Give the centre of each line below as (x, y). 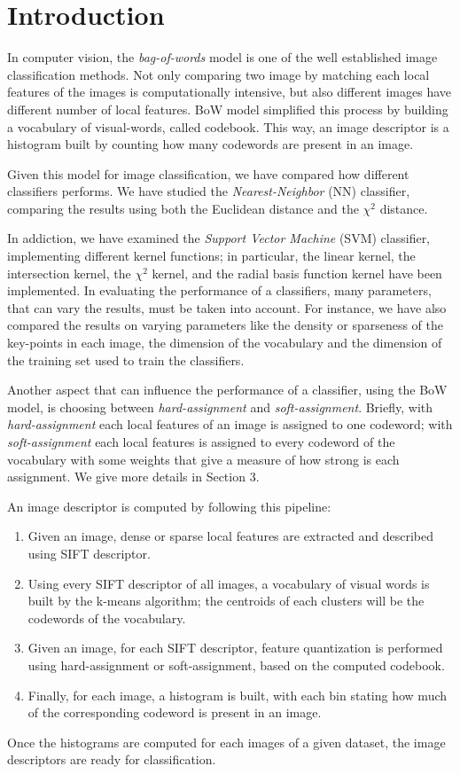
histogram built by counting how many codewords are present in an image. (211, 144)
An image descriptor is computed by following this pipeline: (169, 506)
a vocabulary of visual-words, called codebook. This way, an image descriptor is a (228, 126)
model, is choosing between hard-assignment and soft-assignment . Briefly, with (220, 407)
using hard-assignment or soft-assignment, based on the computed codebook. (236, 665)
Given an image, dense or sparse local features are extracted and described (231, 536)
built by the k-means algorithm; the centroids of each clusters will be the (226, 601)
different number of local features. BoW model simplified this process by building (228, 109)
